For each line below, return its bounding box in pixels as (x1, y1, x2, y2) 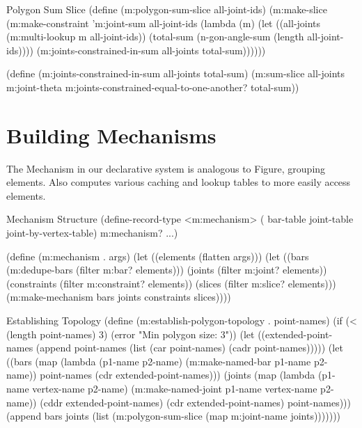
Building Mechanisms (6, 120, 217, 149)
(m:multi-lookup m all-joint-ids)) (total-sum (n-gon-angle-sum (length (6, 29, 304, 44)
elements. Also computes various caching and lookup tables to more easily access (6, 175, 351, 189)
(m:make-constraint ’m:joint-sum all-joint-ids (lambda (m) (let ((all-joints (6, 15, 321, 30)
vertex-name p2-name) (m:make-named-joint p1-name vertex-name (32, 381, 317, 395)
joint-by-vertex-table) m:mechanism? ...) (6, 225, 178, 240)
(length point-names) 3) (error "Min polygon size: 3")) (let (6, 326, 255, 341)
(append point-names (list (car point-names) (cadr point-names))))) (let (36, 340, 343, 355)
